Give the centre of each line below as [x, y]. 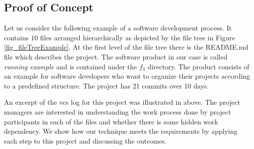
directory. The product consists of [198, 66]
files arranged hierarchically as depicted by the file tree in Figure [138, 37]
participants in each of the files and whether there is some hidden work [111, 121]
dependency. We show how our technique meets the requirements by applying [121, 131]
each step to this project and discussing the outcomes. [85, 140]
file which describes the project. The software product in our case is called [116, 56]
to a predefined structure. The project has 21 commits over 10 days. [107, 85]
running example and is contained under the [71, 66]
